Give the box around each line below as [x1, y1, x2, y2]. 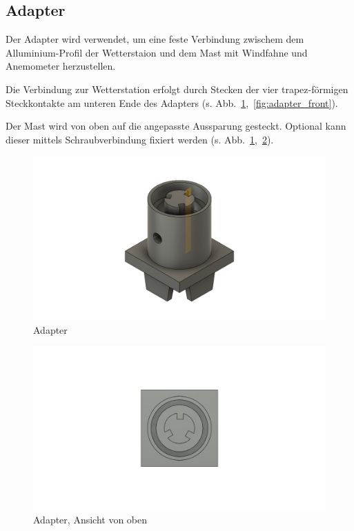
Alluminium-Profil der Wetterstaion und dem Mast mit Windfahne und [6, 45, 308, 59]
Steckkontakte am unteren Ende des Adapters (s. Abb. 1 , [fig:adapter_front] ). [6, 95, 338, 110]
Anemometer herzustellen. [6, 59, 116, 73]
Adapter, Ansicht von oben [33, 512, 148, 527]
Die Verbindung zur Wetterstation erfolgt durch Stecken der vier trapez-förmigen [6, 81, 348, 96]
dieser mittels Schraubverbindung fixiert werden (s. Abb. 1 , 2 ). [6, 132, 274, 146]
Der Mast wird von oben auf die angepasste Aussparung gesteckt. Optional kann [6, 119, 346, 133]
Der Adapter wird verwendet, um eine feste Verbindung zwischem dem [6, 32, 304, 46]
